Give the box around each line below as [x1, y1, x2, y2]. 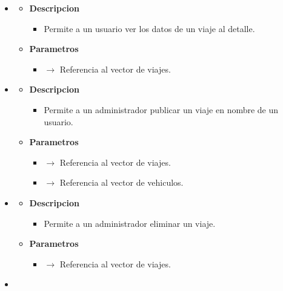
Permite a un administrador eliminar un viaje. [44, 217, 216, 229]
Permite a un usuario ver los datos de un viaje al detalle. [44, 22, 255, 34]
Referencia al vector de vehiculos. [59, 176, 184, 189]
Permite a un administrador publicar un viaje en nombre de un [44, 103, 279, 116]
